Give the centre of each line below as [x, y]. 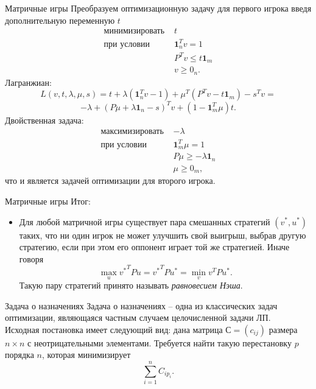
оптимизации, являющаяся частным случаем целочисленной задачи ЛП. [138, 317]
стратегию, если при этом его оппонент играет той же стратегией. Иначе [154, 247]
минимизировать [134, 31]
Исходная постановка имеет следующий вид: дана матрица [114, 329]
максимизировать [132, 132]
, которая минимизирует [86, 355]
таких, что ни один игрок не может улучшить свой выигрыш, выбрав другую [163, 235]
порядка [19, 355]
